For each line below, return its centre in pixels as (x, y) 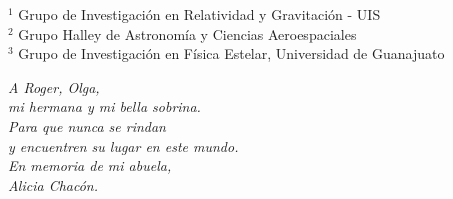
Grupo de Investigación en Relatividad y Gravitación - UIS (199, 14)
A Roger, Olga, (54, 86)
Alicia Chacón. (53, 184)
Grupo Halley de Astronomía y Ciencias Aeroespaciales (187, 33)
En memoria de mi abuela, (90, 165)
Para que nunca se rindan (87, 125)
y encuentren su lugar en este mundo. (123, 145)
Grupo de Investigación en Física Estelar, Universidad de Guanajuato (231, 53)
